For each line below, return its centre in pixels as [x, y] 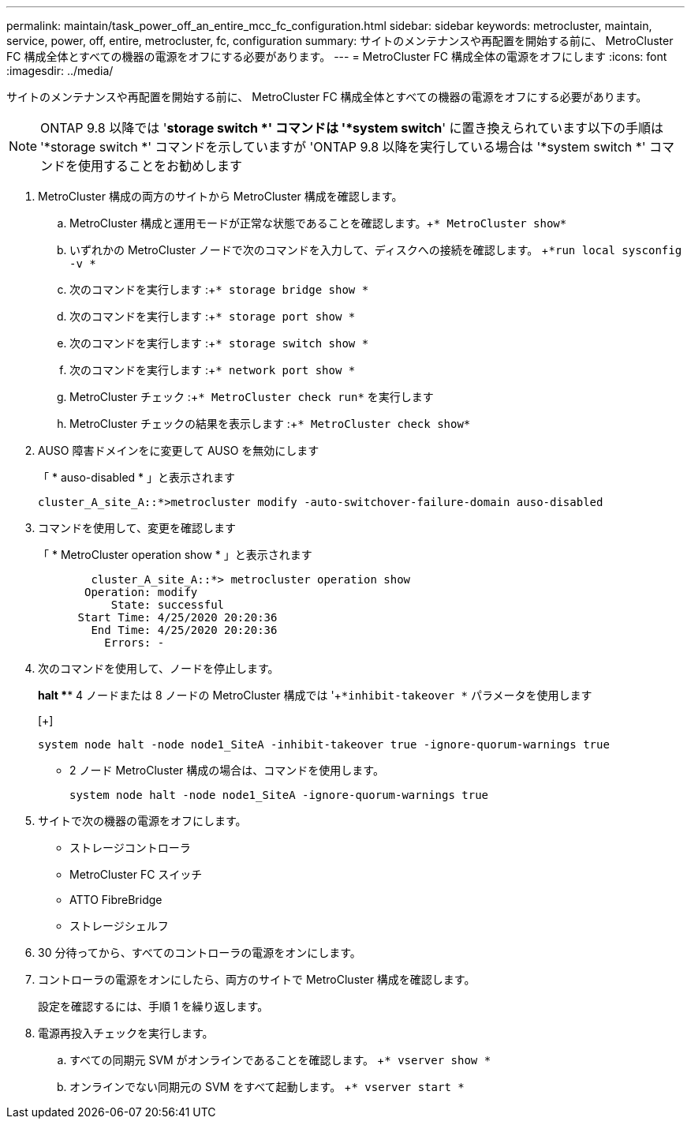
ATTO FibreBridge [116, 900]
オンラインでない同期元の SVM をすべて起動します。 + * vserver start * [267, 1087]
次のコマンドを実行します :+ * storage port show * [213, 316]
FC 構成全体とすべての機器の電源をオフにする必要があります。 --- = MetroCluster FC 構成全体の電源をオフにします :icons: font [337, 56]
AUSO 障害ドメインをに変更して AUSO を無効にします [179, 450]
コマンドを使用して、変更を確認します [137, 528]
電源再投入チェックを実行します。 [126, 1033]
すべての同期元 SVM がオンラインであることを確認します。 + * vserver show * [280, 1060]
